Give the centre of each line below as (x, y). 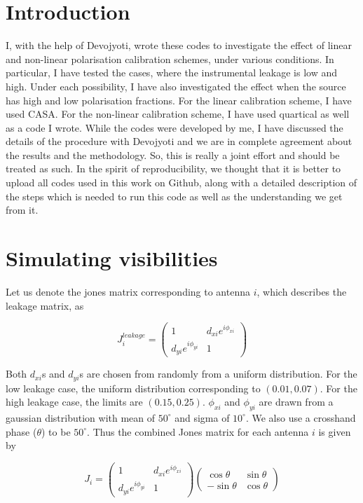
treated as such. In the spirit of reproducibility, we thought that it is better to (173, 168)
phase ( (21, 431)
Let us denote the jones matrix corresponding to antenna (128, 291)
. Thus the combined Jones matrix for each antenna (198, 431)
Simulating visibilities (112, 258)
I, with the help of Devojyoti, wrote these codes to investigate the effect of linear (179, 45)
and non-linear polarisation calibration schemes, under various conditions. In (170, 58)
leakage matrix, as (45, 305)
